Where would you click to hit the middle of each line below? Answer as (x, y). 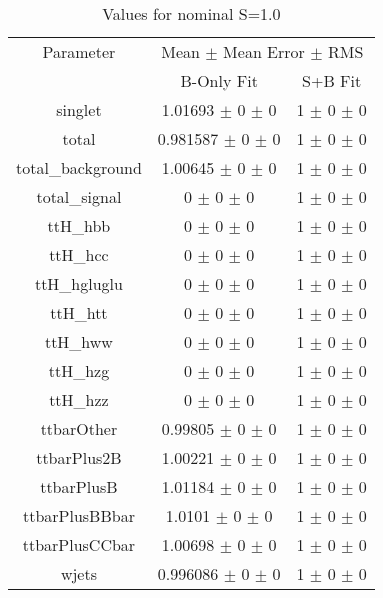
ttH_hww (78, 341)
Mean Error (264, 51)
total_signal (79, 196)
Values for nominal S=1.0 (191, 13)
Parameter (79, 51)
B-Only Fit (219, 80)
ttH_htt (79, 312)
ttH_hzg (79, 370)
